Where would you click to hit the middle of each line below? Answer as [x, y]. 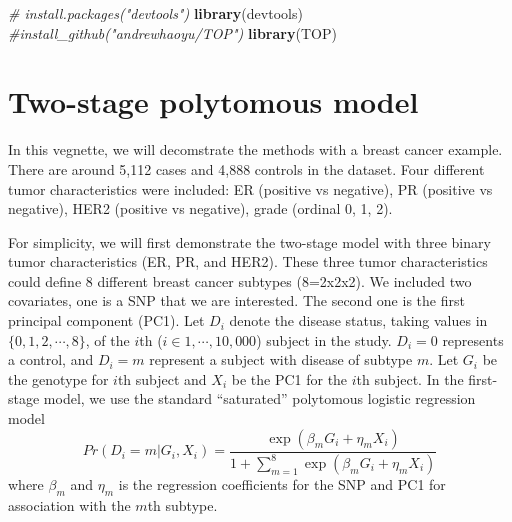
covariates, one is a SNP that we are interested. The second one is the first [236, 300]
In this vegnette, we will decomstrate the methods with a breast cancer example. [255, 149]
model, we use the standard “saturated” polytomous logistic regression [259, 398]
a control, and [51, 359]
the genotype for [58, 378]
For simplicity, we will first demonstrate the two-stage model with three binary [249, 241]
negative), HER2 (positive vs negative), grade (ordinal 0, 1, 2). [200, 208]
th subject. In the [410, 378]
